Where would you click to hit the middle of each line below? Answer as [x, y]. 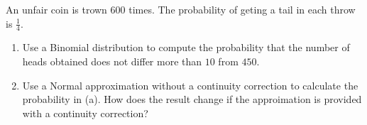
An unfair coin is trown [56, 9]
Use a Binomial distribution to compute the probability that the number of [186, 47]
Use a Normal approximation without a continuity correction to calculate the [190, 85]
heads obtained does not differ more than [112, 61]
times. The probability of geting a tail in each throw [242, 9]
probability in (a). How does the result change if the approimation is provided [192, 99]
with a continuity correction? [85, 113]
